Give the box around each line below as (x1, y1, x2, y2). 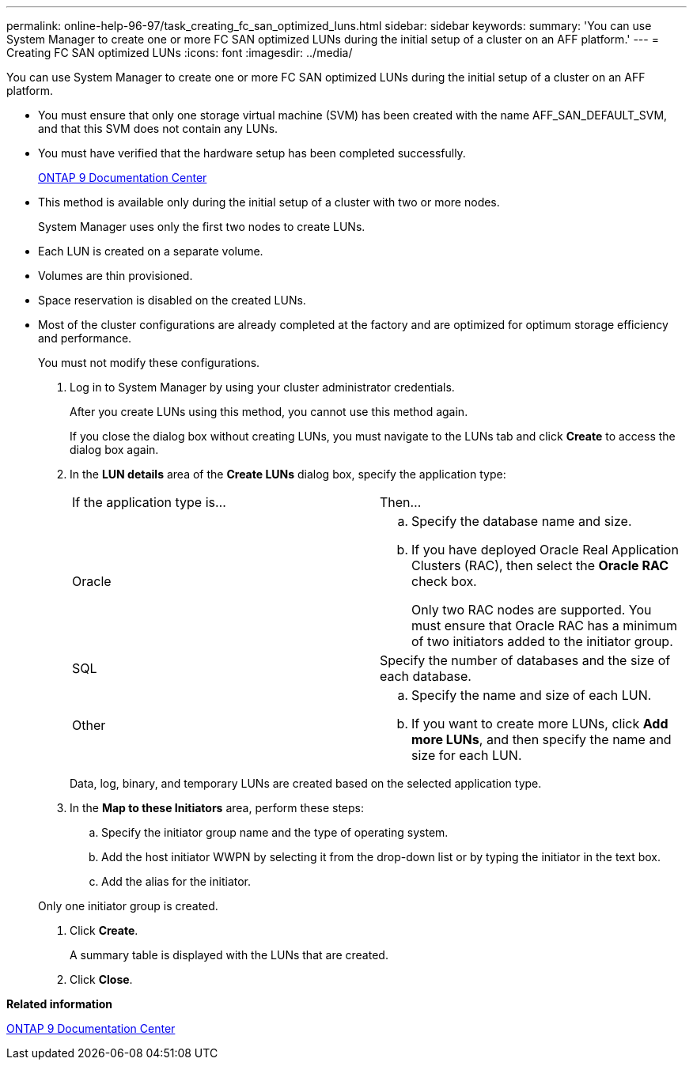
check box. (411, 573, 477, 589)
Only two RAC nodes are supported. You (411, 602, 652, 618)
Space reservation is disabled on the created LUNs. (38, 293, 306, 307)
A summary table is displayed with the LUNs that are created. (70, 948, 388, 962)
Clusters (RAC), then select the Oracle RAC (411, 558, 669, 573)
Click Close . (70, 973, 133, 986)
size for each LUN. (411, 747, 522, 763)
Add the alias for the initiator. (101, 875, 252, 888)
